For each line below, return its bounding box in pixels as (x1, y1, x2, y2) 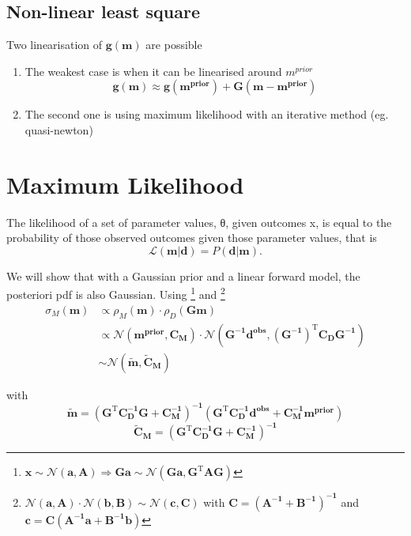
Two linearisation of (6, 36, 103, 53)
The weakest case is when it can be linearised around (25, 62, 282, 79)
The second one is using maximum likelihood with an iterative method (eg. (25, 106, 389, 123)
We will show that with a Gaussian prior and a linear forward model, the (6, 267, 360, 284)
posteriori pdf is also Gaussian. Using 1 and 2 (6, 284, 225, 303)
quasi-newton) (25, 121, 93, 138)
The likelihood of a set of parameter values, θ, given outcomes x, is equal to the (6, 213, 392, 230)
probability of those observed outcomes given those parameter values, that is (6, 229, 377, 246)
